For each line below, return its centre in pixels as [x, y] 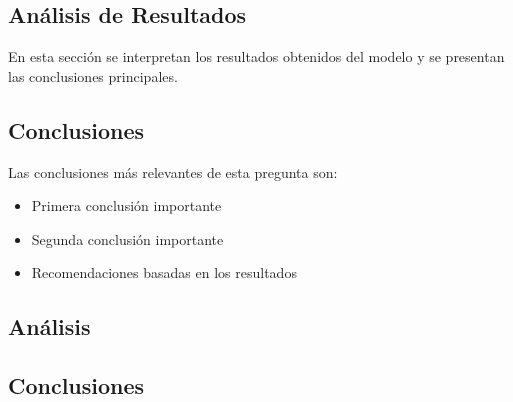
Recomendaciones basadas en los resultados [164, 272]
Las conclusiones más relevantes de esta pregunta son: [173, 171]
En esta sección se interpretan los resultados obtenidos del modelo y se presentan [256, 56]
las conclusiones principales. [93, 75]
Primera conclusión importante [126, 205]
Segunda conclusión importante [127, 238]
